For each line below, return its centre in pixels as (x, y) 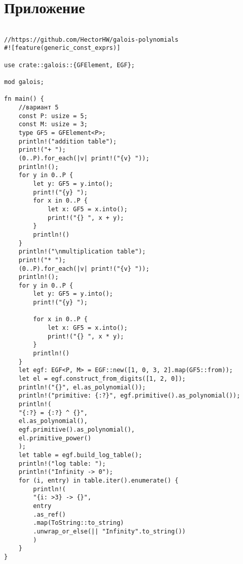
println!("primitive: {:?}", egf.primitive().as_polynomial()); (129, 396)
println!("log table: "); (62, 463)
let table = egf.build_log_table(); (80, 455)
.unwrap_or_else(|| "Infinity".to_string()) (109, 531)
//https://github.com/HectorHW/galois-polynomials (91, 39)
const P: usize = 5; (53, 116)
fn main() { (24, 99)
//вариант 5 (39, 108)
